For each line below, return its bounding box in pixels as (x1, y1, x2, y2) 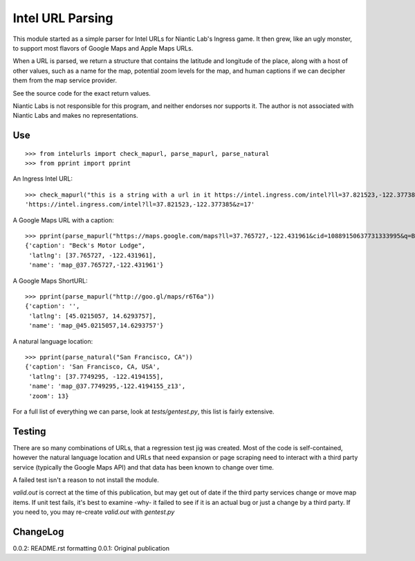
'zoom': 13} (28, 392, 69, 400)
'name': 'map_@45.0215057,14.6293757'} (28, 322, 164, 330)
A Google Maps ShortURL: (12, 276, 88, 285)
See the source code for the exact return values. (12, 89, 151, 97)
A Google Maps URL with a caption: (12, 215, 114, 224)
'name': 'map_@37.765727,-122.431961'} (28, 261, 164, 269)
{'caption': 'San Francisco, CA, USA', (25, 363, 160, 371)
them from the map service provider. (12, 76, 118, 84)
